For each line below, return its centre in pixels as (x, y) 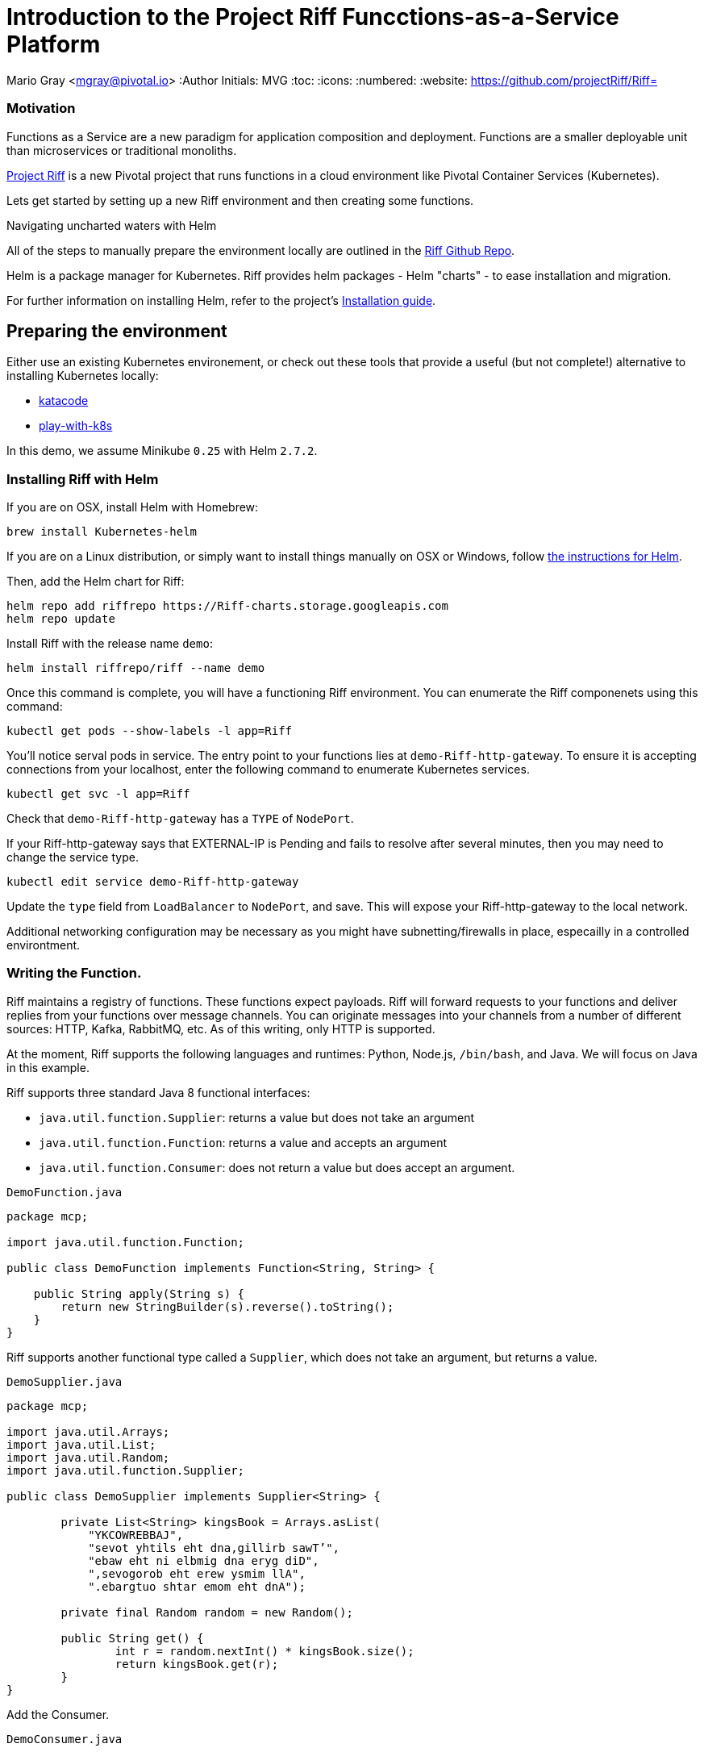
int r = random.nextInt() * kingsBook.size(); (265, 1651)
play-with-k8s (76, 426)
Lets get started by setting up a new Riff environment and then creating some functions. (240, 200)
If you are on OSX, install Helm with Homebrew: (133, 507)
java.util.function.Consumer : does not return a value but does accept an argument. (277, 1167)
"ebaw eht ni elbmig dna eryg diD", (204, 1560)
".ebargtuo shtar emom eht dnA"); (197, 1586)
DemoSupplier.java (65, 1381)
